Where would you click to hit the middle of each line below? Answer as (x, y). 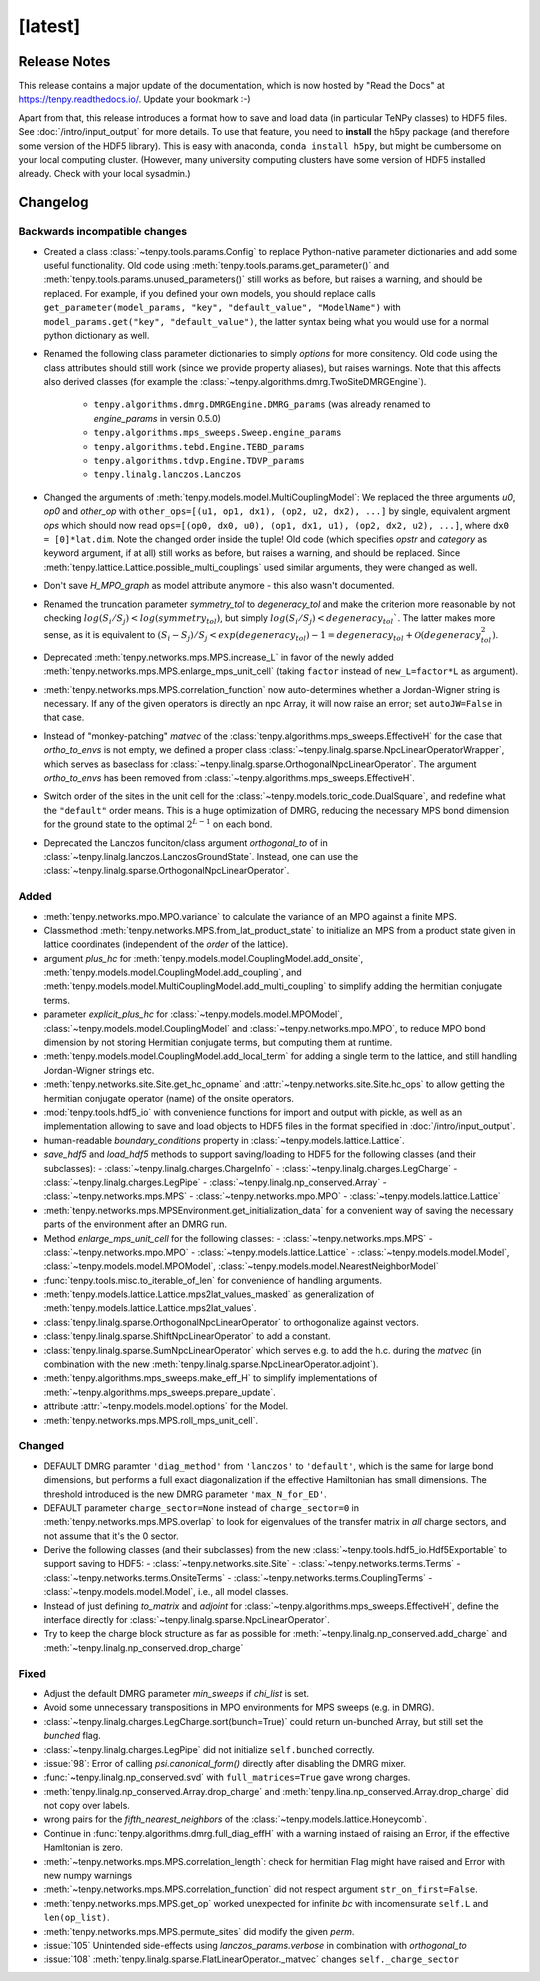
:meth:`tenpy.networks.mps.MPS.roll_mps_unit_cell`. (151, 1420)
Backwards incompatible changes (103, 232)
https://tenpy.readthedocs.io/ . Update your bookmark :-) (134, 99)
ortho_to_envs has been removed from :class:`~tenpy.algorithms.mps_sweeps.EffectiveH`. (229, 778)
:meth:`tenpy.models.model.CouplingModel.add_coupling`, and (172, 972)
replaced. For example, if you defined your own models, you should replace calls (209, 293)
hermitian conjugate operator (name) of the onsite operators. (169, 1098)
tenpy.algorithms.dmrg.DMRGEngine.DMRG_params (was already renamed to (262, 404)
